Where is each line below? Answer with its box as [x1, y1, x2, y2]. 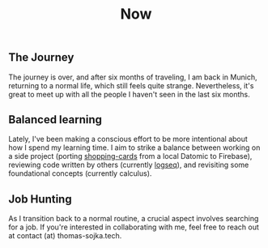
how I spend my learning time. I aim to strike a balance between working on [8, 143, 261, 152]
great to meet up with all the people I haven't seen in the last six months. [8, 89, 250, 99]
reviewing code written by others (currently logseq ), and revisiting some [8, 160, 249, 170]
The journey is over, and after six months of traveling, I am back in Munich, [8, 72, 257, 82]
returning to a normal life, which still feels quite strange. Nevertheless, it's [8, 80, 254, 90]
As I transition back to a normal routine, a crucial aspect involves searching [8, 214, 259, 224]
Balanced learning [8, 113, 103, 126]
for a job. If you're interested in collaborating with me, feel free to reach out [8, 222, 259, 232]
